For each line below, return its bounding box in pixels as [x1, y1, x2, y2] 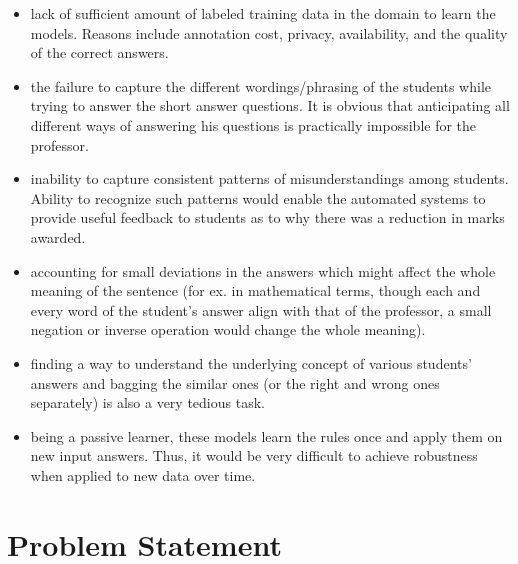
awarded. [30, 226, 86, 247]
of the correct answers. [30, 42, 169, 63]
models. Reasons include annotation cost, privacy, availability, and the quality [30, 22, 508, 43]
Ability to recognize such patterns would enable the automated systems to [30, 187, 486, 208]
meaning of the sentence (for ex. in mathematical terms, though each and [30, 280, 481, 301]
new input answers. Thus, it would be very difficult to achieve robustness [30, 445, 478, 466]
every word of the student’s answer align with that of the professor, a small [30, 299, 492, 320]
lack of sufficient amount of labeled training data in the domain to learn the [30, 3, 496, 23]
